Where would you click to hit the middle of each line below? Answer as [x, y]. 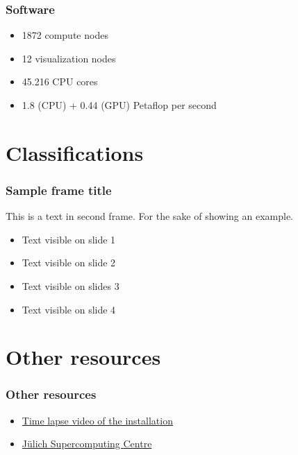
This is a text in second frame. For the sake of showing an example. [150, 216]
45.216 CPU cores [60, 81]
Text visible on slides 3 [71, 285]
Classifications [75, 152]
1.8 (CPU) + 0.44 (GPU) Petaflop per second [119, 105]
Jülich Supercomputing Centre [87, 444]
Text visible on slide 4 [69, 309]
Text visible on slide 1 [69, 239]
